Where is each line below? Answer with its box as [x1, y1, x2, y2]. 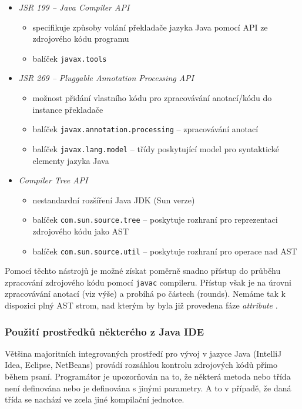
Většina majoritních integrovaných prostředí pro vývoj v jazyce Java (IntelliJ [5, 347, 282, 359]
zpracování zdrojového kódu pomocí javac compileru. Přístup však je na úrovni [5, 276, 291, 288]
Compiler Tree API [18, 174, 88, 186]
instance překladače [32, 103, 103, 115]
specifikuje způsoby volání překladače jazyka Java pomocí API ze [32, 21, 268, 33]
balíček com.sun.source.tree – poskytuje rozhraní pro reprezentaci [32, 213, 278, 226]
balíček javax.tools [32, 52, 107, 64]
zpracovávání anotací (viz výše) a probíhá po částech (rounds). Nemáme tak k [5, 287, 286, 300]
